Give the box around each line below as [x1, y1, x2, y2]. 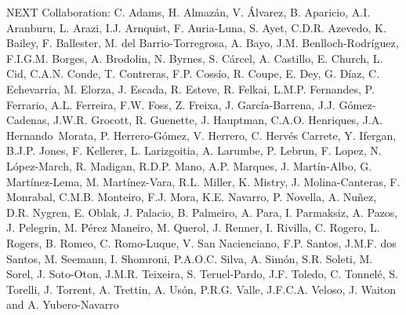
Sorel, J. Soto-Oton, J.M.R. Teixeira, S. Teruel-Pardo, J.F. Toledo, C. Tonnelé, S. [6, 266, 398, 282]
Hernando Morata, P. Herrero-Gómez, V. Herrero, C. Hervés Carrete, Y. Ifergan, [6, 126, 397, 143]
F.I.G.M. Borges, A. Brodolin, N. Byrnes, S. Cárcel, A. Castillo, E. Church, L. [6, 49, 383, 66]
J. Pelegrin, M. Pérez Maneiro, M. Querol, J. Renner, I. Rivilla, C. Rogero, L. [6, 219, 380, 236]
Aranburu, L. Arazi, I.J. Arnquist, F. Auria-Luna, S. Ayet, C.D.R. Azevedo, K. [6, 19, 386, 35]
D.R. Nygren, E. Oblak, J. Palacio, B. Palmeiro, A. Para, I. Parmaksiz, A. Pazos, [6, 203, 398, 220]
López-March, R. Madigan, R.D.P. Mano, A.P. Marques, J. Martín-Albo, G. [6, 157, 372, 174]
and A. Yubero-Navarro [6, 296, 119, 313]
